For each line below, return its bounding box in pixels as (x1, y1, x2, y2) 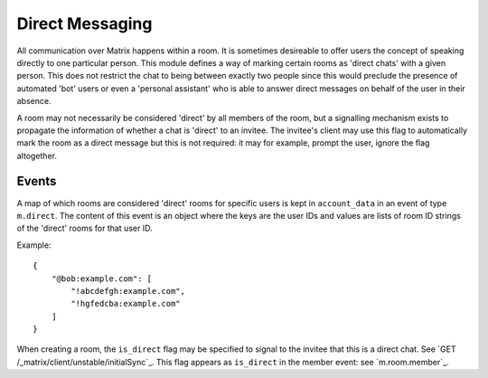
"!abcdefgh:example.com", (70, 286, 185, 296)
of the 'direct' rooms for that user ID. (16, 222, 153, 234)
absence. (16, 96, 52, 107)
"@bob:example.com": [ (51, 273, 153, 284)
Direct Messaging (16, 14, 153, 33)
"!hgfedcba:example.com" (70, 298, 181, 309)
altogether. (16, 150, 58, 161)
